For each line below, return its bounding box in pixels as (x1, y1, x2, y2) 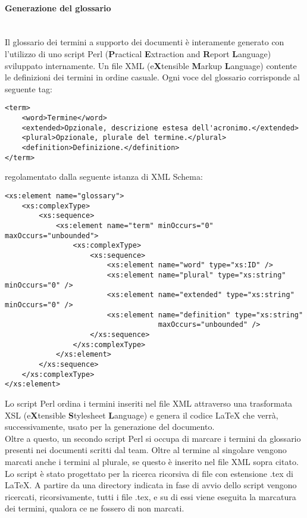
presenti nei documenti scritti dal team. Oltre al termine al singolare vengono (5, 444, 287, 456)
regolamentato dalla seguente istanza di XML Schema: (5, 170, 203, 183)
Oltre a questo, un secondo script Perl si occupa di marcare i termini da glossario (5, 432, 301, 444)
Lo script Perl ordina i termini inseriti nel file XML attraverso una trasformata (5, 397, 293, 410)
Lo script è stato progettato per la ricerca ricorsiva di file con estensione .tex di (5, 467, 293, 479)
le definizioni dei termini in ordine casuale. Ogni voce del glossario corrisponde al (5, 71, 300, 83)
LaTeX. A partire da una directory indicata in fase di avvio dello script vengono (5, 479, 297, 491)
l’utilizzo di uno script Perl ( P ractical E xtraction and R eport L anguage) (5, 47, 271, 60)
